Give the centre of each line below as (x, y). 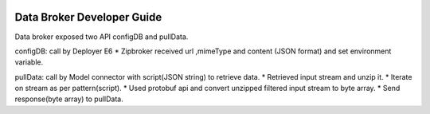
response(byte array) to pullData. (69, 99)
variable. (29, 62)
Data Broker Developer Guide (88, 17)
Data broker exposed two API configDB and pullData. (102, 37)
